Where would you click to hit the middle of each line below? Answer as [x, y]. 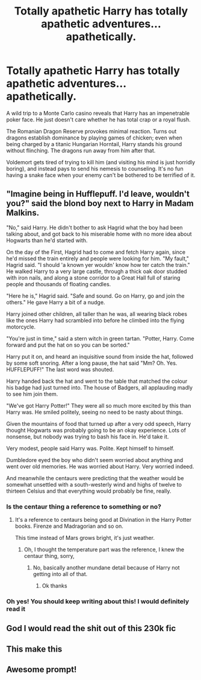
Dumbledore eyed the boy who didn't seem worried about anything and [95, 460]
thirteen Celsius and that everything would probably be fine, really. [89, 491]
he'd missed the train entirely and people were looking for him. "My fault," [98, 258]
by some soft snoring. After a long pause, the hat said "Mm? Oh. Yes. [92, 363]
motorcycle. [21, 327]
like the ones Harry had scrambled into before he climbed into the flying [95, 320]
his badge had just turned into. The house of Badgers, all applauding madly [100, 387]
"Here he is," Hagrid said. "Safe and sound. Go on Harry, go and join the [95, 296]
